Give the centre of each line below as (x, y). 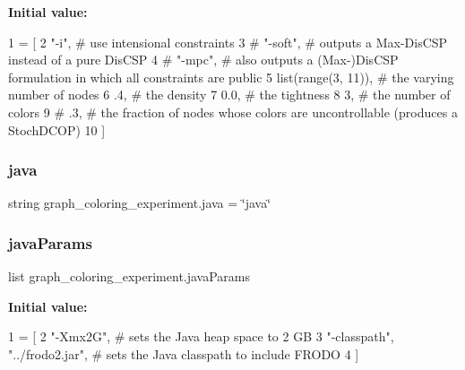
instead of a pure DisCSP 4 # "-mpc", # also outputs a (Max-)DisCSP (203, 60)
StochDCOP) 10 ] (57, 129)
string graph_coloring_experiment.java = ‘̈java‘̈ (140, 203)
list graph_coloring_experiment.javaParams (129, 276)
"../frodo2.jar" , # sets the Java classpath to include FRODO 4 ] (184, 353)
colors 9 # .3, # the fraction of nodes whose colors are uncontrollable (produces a (233, 112)
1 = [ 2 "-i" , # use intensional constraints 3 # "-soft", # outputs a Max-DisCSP (228, 42)
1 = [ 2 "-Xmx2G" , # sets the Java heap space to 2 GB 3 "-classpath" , (201, 336)
